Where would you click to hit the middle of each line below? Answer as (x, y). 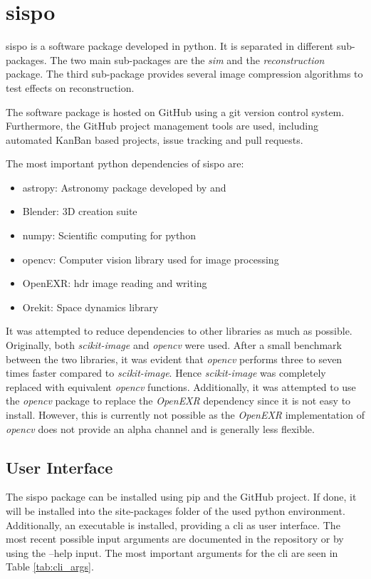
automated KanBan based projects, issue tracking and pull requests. (155, 139)
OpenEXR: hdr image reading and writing (115, 283)
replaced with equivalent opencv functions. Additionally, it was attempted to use (181, 386)
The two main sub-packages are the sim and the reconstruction (187, 59)
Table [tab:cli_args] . (50, 567)
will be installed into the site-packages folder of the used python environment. (176, 510)
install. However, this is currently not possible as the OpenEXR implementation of (185, 414)
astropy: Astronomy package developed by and (124, 187)
